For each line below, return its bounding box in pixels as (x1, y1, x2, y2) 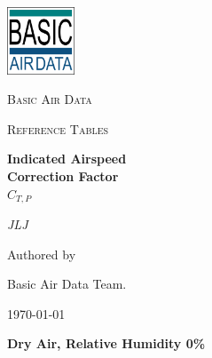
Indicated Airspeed (7, 149, 127, 168)
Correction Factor (7, 166, 119, 185)
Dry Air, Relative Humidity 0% (7, 334, 206, 353)
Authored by (7, 244, 76, 263)
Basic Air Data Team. (7, 274, 127, 293)
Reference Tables (7, 119, 109, 138)
